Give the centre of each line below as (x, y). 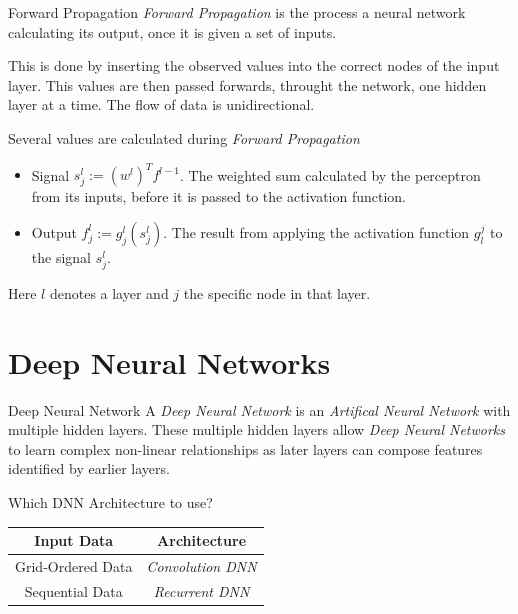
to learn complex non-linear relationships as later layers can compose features (245, 448)
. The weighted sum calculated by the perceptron (330, 174)
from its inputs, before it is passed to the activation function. (219, 196)
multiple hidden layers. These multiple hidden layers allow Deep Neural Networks (257, 429)
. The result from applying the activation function (316, 231)
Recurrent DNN (201, 590)
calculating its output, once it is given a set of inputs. (172, 31)
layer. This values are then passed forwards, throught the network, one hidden (247, 84)
